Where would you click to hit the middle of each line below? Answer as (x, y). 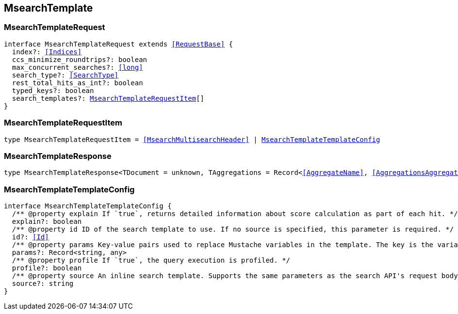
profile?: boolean (47, 268)
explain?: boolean (47, 222)
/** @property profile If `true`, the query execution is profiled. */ (151, 260)
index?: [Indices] (47, 52)
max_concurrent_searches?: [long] (77, 67)
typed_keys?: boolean (53, 90)
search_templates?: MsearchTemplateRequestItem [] (108, 98)
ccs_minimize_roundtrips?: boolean (80, 59)
